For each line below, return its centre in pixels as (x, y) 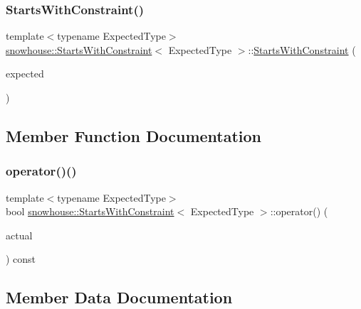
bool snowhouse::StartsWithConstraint (90, 211)
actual (19, 235)
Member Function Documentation (134, 135)
